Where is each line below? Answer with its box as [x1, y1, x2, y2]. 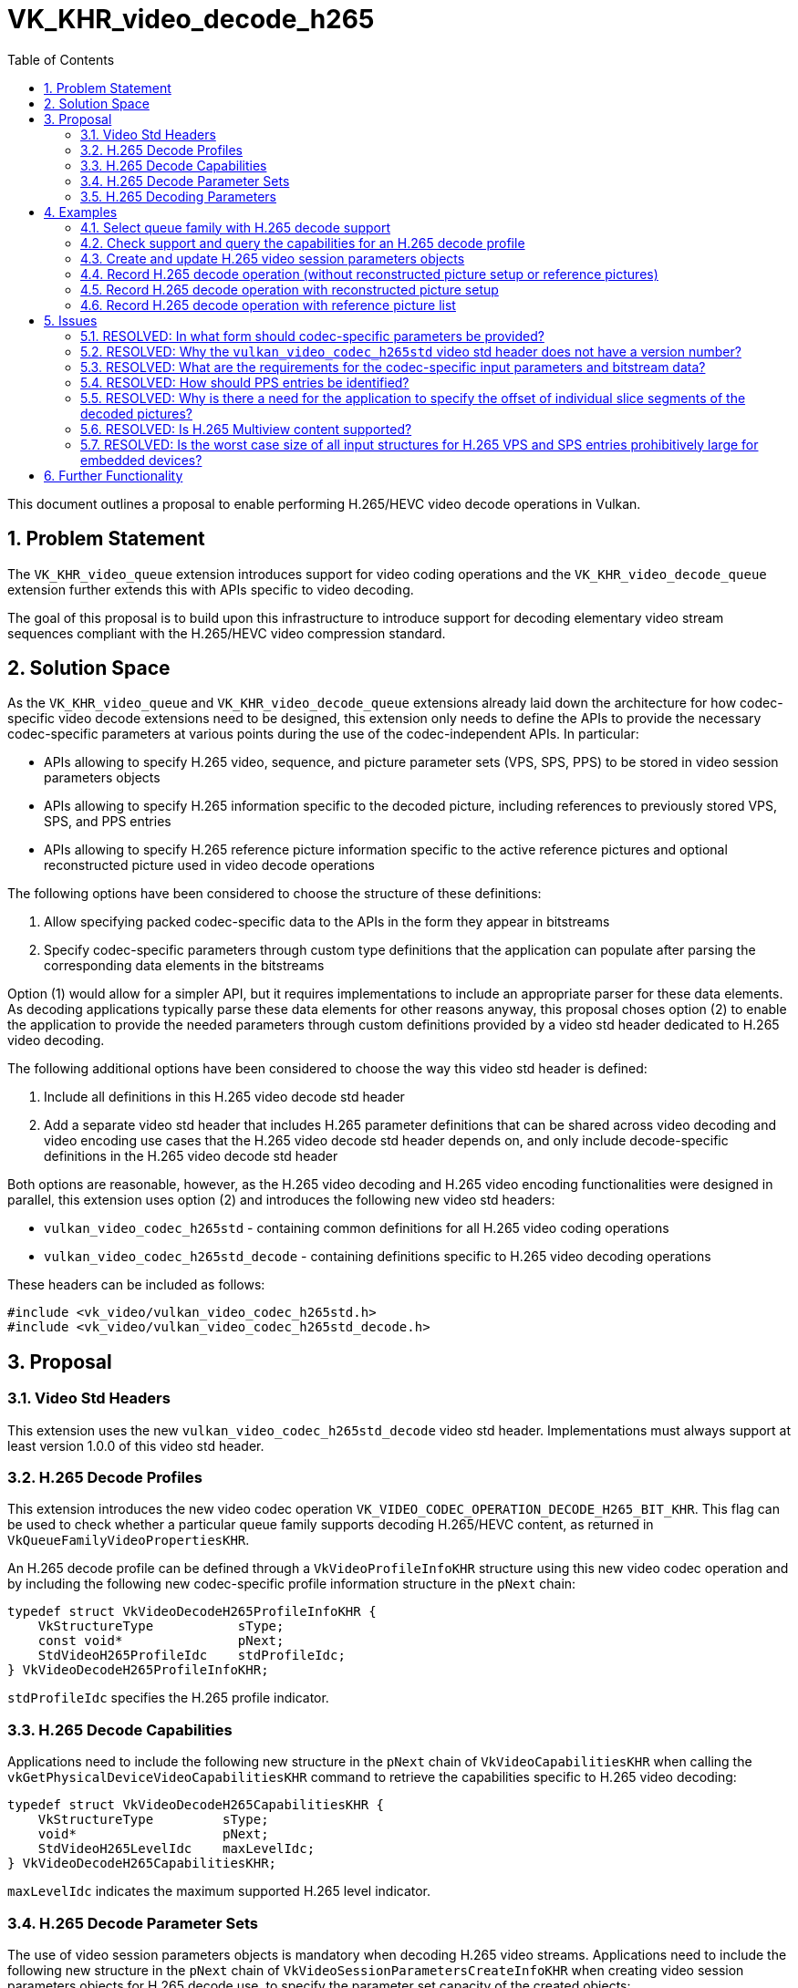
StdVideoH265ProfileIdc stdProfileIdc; [37, 1648, 346, 1663]
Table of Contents [7, 51, 115, 67]
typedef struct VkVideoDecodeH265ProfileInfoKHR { [7, 1604, 377, 1620]
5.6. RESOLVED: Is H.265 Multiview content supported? [80, 420, 412, 437]
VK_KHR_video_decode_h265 [7, 4, 375, 35]
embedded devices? [80, 451, 202, 468]
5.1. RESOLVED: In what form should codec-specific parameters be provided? [80, 327, 544, 344]
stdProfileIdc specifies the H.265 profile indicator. [7, 1690, 329, 1706]
